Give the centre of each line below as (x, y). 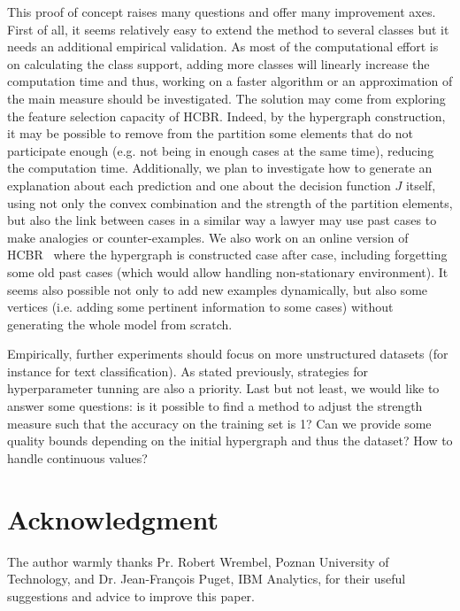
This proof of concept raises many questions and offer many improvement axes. (222, 12)
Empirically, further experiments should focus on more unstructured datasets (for (228, 354)
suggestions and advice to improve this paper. (131, 596)
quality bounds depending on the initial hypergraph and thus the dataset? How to (230, 441)
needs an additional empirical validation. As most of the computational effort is (223, 46)
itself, (421, 185)
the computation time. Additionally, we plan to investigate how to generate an (220, 168)
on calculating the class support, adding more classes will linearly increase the (218, 63)
